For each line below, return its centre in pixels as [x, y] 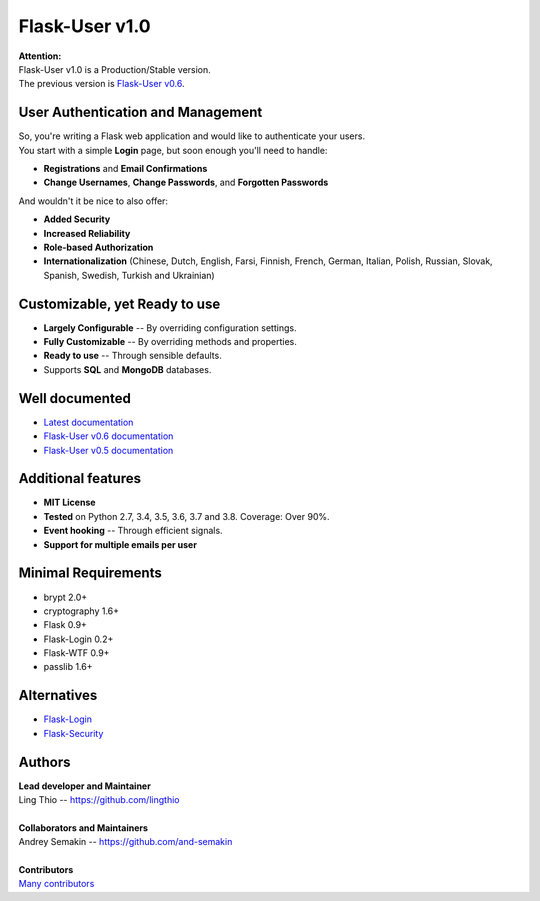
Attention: [40, 56]
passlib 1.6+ [68, 667]
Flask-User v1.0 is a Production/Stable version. [115, 69]
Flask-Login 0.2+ [78, 639]
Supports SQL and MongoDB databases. [127, 369]
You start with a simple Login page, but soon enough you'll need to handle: [173, 150]
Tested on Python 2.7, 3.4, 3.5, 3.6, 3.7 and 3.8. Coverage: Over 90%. [186, 516]
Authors [44, 761]
